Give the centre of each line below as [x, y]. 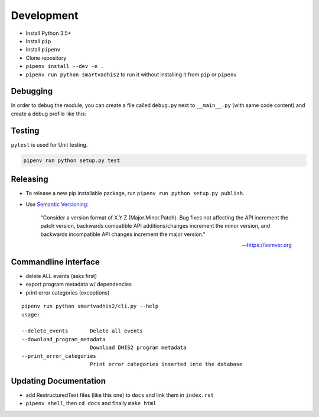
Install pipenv [43, 50]
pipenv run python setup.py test [72, 160]
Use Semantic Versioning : [57, 204]
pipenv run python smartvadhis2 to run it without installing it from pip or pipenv [131, 75]
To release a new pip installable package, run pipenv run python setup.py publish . [135, 193]
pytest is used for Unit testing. [49, 144]
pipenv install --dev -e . [65, 66]
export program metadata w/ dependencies [79, 285]
